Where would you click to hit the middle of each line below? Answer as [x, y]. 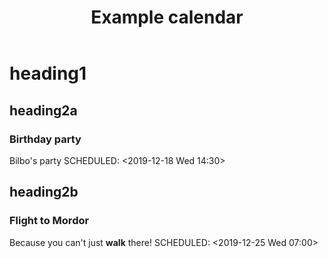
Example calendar [167, 17]
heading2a [43, 110]
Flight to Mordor [49, 221]
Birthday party [45, 139]
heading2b [44, 192]
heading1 [48, 73]
